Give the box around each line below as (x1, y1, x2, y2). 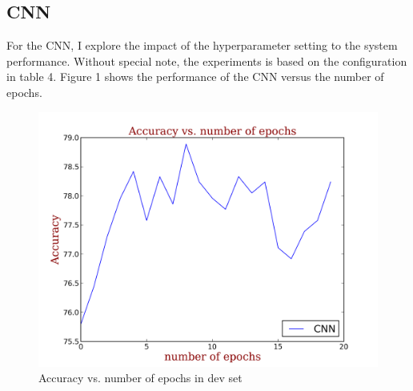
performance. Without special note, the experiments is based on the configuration (6, 52, 407, 69)
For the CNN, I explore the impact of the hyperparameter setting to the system (6, 37, 398, 54)
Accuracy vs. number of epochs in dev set (38, 369, 243, 386)
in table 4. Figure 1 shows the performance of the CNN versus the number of (6, 68, 384, 85)
